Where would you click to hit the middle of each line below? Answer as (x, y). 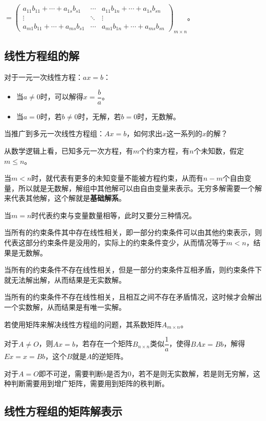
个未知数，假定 (219, 150)
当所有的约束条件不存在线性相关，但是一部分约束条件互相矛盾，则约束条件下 (133, 270)
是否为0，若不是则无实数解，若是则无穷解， (180, 373)
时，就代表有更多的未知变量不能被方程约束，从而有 (117, 178)
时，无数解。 (159, 116)
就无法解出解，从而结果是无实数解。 (65, 279)
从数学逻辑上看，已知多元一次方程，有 (69, 150)
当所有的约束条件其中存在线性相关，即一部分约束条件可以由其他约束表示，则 (133, 232)
